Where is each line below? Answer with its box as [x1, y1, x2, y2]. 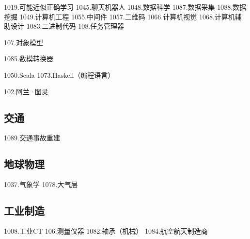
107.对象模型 [4, 37, 43, 47]
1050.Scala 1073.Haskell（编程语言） [4, 69, 115, 80]
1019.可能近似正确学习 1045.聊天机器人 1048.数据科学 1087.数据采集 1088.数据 [4, 2, 247, 12]
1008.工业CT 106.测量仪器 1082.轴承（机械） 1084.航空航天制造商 [4, 225, 208, 236]
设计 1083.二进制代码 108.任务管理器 [10, 21, 125, 31]
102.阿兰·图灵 [4, 86, 48, 96]
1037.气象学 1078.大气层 [4, 179, 78, 189]
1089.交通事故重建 [4, 133, 60, 143]
